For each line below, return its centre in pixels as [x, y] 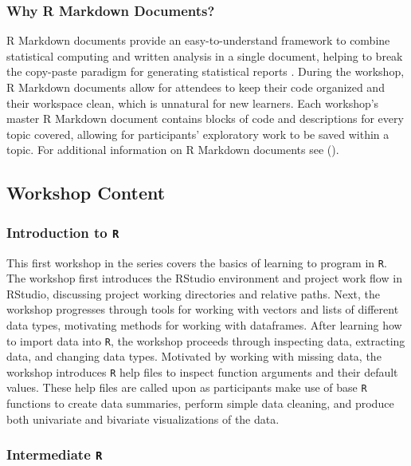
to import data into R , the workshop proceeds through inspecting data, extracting [206, 340]
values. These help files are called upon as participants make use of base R [187, 387]
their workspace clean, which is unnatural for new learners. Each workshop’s [193, 103]
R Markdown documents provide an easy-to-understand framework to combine [198, 40]
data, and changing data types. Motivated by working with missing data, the [194, 356]
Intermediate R [55, 454]
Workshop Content [86, 193]
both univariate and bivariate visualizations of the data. [143, 419]
